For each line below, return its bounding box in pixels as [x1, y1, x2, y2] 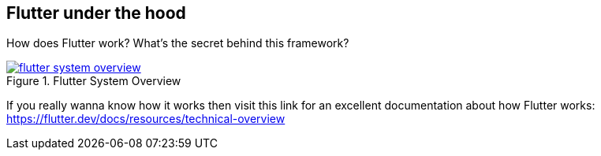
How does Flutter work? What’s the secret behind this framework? [6, 36, 349, 50]
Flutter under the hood [6, 3, 186, 23]
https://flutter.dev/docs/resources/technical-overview [6, 112, 286, 126]
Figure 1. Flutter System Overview [6, 74, 181, 88]
